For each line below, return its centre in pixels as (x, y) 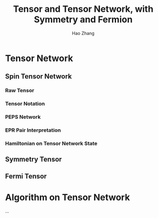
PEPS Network (23, 117)
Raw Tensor (20, 91)
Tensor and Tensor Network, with (83, 9)
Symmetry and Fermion (83, 19)
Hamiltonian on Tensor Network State (51, 143)
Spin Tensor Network (38, 77)
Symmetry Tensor (33, 160)
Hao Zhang (83, 33)
